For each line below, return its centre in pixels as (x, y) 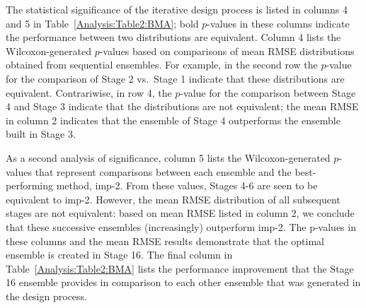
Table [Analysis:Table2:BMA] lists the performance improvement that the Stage (180, 268)
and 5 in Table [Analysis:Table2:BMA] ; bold (102, 23)
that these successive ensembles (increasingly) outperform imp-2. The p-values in (181, 226)
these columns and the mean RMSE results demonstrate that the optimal (165, 241)
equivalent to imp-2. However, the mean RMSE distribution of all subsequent (173, 199)
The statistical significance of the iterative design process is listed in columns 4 (177, 9)
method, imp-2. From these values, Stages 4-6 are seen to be (187, 185)
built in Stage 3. (41, 134)
